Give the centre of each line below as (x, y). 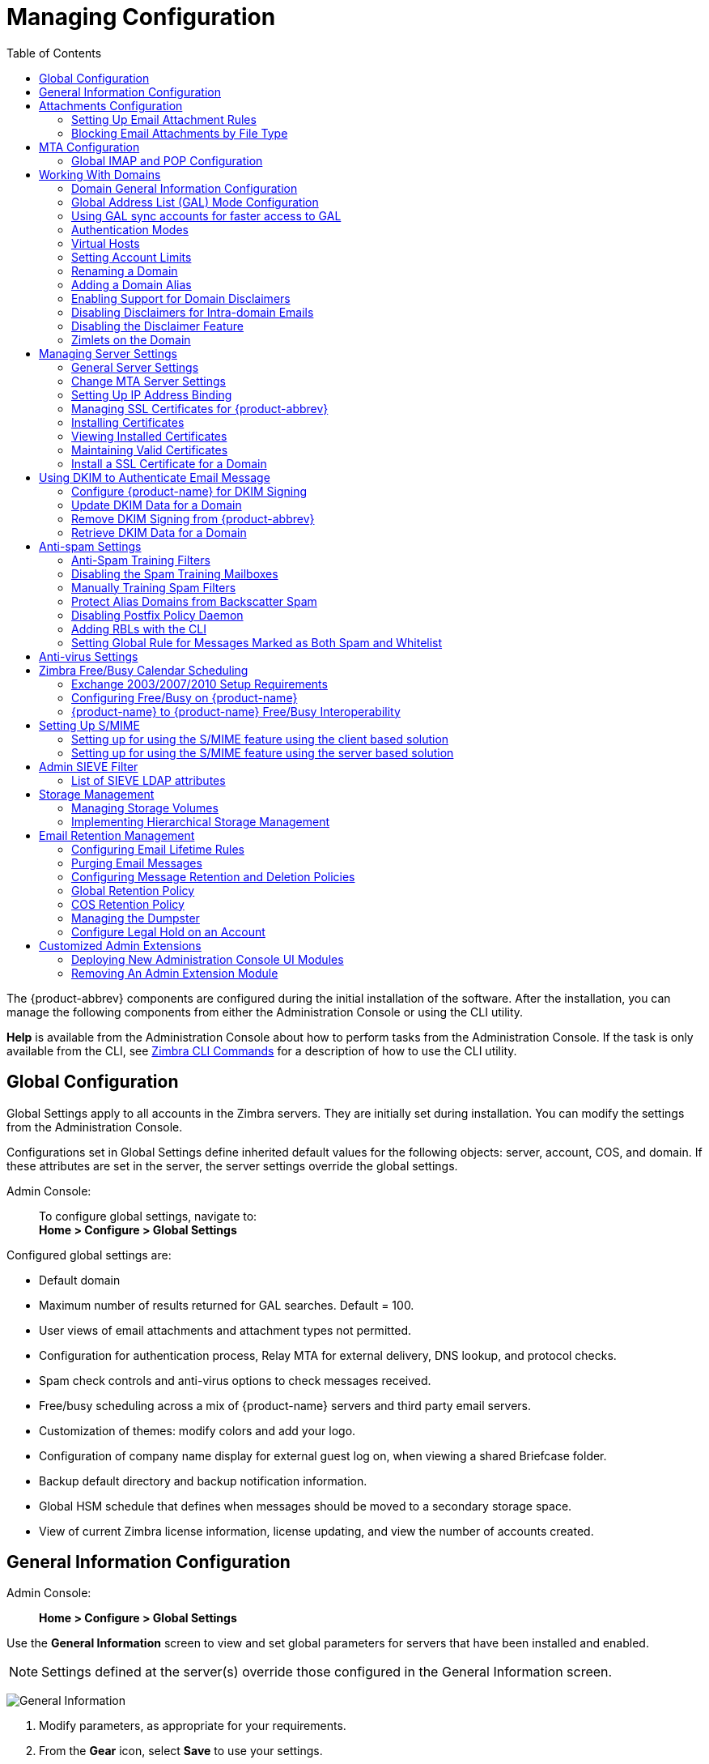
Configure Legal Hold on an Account (168, 931)
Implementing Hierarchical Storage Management (201, 821)
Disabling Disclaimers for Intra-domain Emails (193, 312)
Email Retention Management (117, 835)
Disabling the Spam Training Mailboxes (175, 573)
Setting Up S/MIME (89, 725)
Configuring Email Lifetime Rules (158, 849)
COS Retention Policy (128, 904)
